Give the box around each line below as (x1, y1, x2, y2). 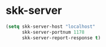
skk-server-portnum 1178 (21, 29, 85, 35)
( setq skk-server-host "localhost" (5, 23, 96, 30)
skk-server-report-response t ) (21, 34, 101, 41)
